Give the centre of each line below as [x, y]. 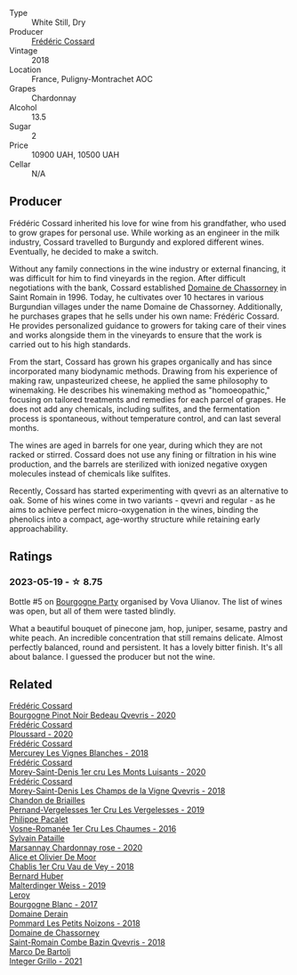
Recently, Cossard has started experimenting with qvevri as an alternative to [149, 491]
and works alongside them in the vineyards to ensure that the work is [136, 335]
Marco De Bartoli [40, 952]
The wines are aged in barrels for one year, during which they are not [136, 445]
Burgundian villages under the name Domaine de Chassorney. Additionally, [146, 306]
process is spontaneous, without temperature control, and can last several [145, 418]
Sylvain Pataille [37, 838]
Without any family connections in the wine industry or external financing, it [148, 268]
